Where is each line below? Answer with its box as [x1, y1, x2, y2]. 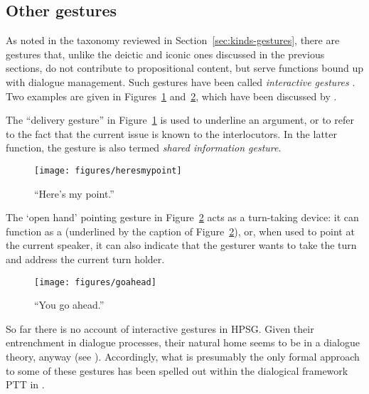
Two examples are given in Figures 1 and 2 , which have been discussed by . [6, 88, 337, 103]
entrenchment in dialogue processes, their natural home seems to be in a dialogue [6, 335, 360, 350]
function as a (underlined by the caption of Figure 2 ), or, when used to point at [6, 223, 355, 238]
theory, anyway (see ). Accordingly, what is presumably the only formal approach [6, 349, 360, 364]
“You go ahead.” [34, 297, 105, 312]
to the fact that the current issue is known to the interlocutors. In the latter [6, 126, 337, 141]
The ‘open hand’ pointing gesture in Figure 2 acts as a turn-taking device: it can [6, 210, 359, 225]
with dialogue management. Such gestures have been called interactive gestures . [6, 74, 355, 89]
